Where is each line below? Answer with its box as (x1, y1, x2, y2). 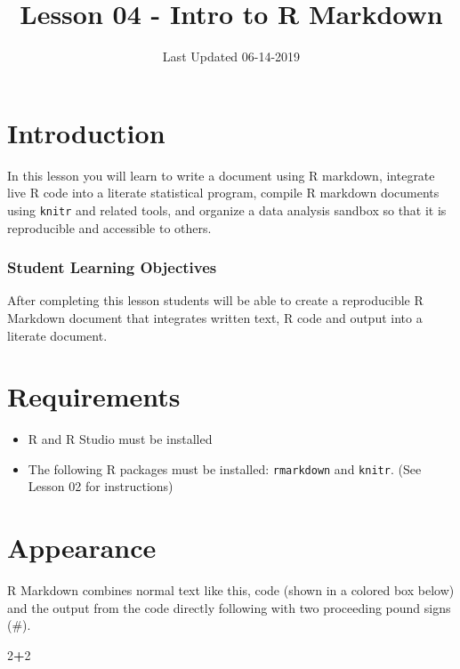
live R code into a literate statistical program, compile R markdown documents (7, 183, 440, 202)
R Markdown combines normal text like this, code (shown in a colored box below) (7, 581, 455, 600)
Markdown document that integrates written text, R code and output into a (7, 308, 423, 326)
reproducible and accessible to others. (7, 218, 212, 237)
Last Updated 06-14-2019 (162, 47, 301, 66)
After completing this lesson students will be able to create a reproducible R (7, 291, 424, 310)
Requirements (7, 378, 181, 415)
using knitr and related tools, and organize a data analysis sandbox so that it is (7, 200, 447, 219)
